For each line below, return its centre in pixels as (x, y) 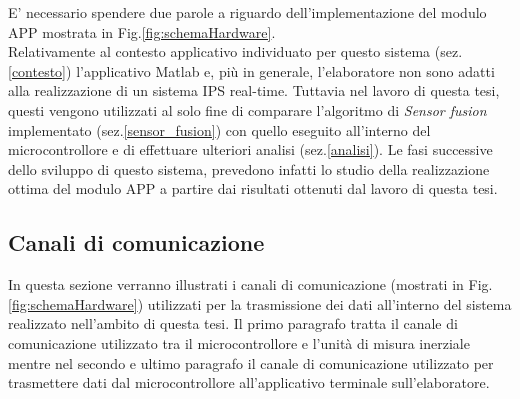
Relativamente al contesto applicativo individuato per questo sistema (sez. (235, 51)
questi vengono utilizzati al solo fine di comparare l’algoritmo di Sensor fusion (247, 109)
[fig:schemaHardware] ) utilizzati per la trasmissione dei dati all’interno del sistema (260, 303)
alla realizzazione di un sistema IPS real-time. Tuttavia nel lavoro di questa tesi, (254, 90)
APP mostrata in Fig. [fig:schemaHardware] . (142, 31)
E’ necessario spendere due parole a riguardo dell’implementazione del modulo (247, 12)
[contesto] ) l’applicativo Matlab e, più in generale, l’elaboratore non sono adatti (251, 70)
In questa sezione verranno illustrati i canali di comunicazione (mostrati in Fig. (250, 284)
